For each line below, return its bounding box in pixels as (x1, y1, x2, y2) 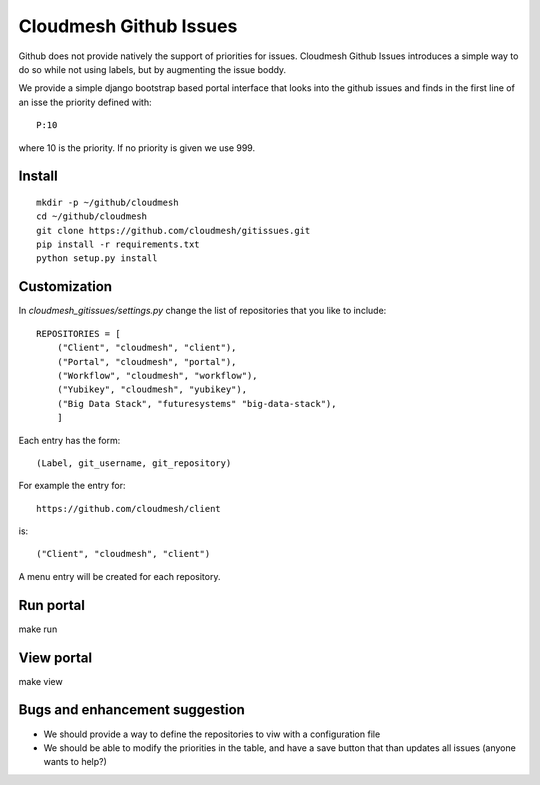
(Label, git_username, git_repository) (36, 457, 232, 469)
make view (18, 675, 64, 687)
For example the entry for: (18, 480, 126, 492)
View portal (18, 649, 93, 666)
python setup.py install (36, 253, 158, 264)
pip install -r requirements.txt (36, 239, 200, 250)
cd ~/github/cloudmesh (36, 211, 148, 222)
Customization (18, 278, 113, 295)
